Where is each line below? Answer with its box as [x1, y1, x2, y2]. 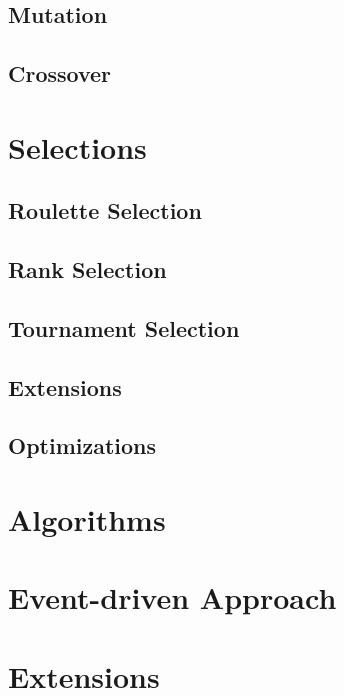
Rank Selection [8, 254, 167, 285]
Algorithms [8, 499, 166, 540]
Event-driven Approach [8, 577, 337, 618]
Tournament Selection [8, 312, 240, 343]
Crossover [8, 58, 112, 89]
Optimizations [8, 430, 157, 461]
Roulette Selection [8, 195, 202, 226]
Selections [8, 126, 147, 167]
